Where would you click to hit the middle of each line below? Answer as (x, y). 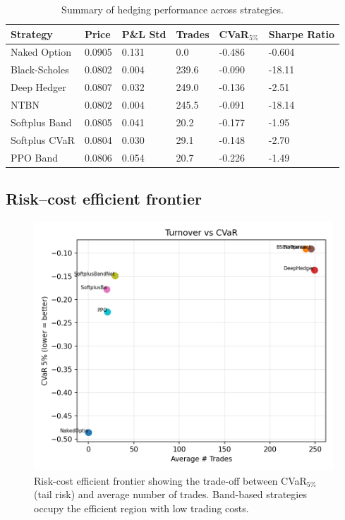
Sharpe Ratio (301, 34)
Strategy (32, 34)
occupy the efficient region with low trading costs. (141, 508)
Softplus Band (41, 122)
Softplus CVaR (43, 139)
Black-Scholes (40, 69)
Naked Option (41, 52)
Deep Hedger (38, 87)
